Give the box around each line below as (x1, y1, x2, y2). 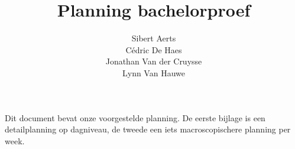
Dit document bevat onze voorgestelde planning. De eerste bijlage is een (5, 111, 265, 124)
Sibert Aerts (131, 32, 176, 44)
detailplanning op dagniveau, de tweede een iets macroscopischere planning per (5, 123, 291, 135)
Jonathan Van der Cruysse (105, 55, 202, 67)
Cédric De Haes (125, 43, 182, 56)
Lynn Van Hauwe (122, 66, 185, 79)
